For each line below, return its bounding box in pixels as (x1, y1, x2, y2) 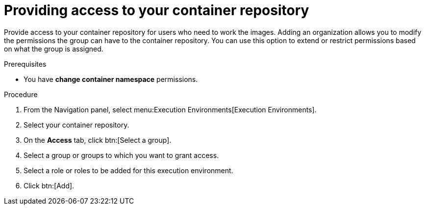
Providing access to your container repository (4, 2, 309, 19)
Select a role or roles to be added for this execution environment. (24, 166, 233, 175)
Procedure (4, 90, 38, 99)
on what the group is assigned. (4, 44, 103, 53)
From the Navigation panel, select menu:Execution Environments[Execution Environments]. (24, 105, 317, 114)
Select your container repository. (24, 120, 129, 129)
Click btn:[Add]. (24, 181, 75, 190)
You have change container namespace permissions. (24, 75, 198, 83)
